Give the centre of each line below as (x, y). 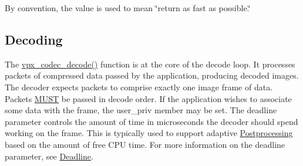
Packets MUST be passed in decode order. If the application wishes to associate (148, 98)
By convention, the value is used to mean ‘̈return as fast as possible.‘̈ (128, 8)
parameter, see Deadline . (49, 156)
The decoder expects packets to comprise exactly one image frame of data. (139, 87)
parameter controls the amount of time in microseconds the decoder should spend (151, 121)
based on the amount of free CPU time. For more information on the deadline (145, 144)
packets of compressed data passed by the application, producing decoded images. (152, 75)
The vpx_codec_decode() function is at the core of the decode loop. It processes (150, 64)
